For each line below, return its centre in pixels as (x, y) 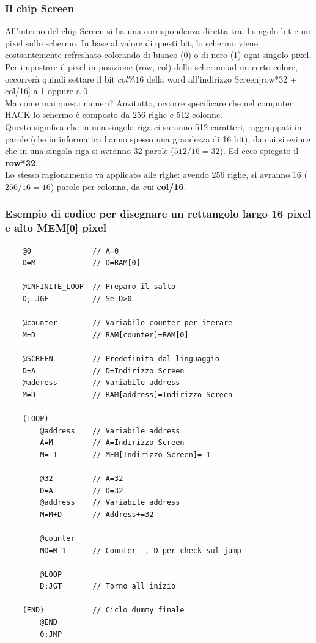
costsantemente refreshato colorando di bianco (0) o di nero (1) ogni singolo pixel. (158, 55)
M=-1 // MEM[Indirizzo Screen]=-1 (125, 454)
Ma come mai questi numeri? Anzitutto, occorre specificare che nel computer (149, 102)
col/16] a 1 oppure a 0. (48, 91)
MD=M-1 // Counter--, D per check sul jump (141, 550)
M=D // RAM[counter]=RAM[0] (105, 335)
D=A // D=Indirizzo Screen (103, 371)
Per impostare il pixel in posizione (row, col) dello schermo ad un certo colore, (151, 67)
